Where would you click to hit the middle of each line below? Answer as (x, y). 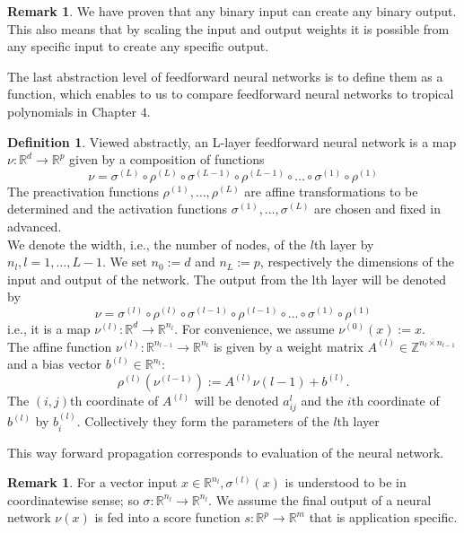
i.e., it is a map (49, 328)
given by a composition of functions (167, 159)
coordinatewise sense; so (73, 499)
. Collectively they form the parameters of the (203, 421)
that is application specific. (383, 517)
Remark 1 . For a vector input (92, 482)
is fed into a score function (167, 517)
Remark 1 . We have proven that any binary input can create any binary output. (232, 11)
